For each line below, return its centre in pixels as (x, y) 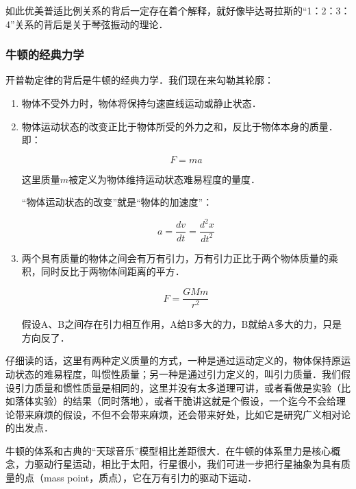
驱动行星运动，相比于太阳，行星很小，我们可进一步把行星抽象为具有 (187, 464)
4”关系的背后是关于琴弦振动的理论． (87, 24)
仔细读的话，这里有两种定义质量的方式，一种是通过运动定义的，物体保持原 (173, 360)
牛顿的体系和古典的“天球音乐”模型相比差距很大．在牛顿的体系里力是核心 (168, 450)
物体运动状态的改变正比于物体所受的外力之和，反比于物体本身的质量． (180, 126)
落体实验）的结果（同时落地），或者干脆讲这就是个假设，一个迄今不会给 (175, 401)
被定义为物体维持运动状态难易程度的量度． (165, 179)
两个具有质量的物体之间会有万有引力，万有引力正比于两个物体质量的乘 (180, 258)
